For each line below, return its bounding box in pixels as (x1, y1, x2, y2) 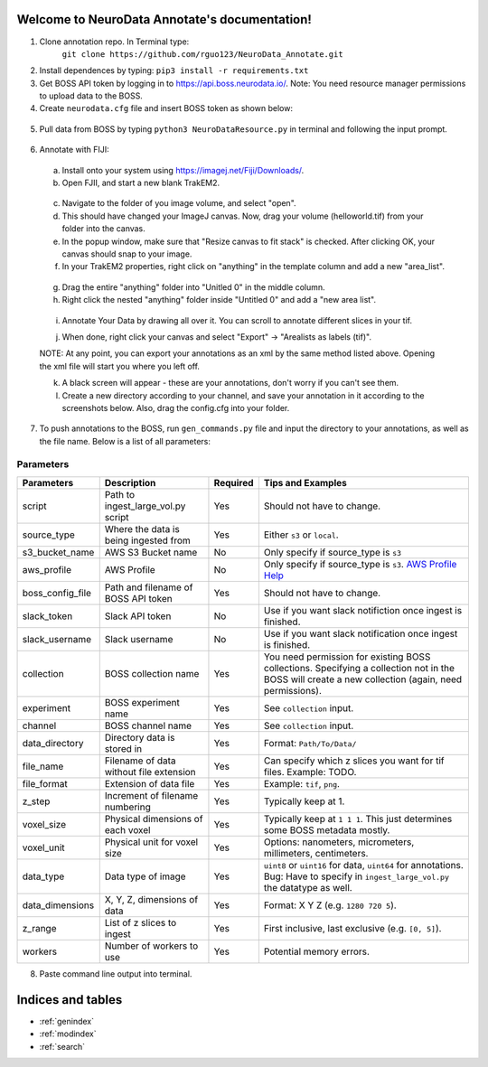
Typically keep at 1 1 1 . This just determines (263, 812, 453, 825)
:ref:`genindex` (39, 1016, 95, 1026)
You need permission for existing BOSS (263, 650, 431, 663)
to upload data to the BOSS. (39, 90, 144, 101)
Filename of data (104, 754, 176, 767)
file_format (22, 777, 68, 790)
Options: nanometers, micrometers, (263, 836, 415, 848)
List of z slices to (104, 916, 177, 929)
